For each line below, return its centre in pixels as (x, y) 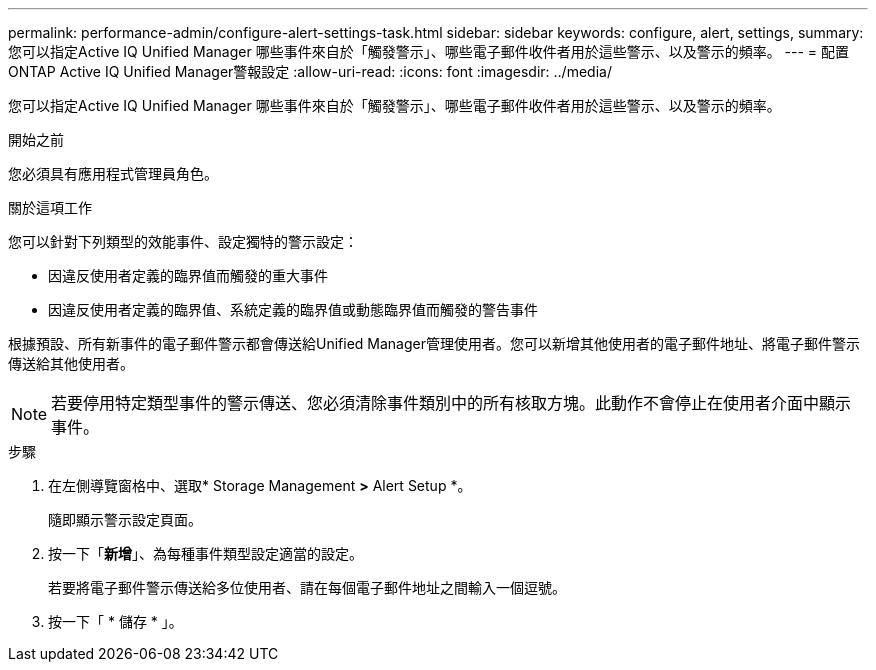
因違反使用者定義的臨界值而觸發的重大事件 (188, 275)
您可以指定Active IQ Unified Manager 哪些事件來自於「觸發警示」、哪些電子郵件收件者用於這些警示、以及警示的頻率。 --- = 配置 (429, 51)
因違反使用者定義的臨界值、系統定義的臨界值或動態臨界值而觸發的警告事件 (293, 309)
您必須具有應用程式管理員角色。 (113, 173)
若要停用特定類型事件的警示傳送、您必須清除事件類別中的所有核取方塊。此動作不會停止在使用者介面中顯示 (451, 403)
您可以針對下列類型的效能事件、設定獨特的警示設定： (183, 241)
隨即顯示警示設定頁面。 (125, 519)
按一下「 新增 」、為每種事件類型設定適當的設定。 (205, 553)
